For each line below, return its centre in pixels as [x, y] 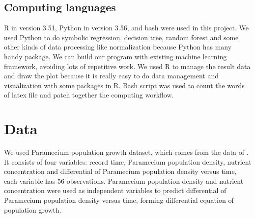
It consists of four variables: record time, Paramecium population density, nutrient [128, 161]
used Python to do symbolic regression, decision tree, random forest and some [121, 37]
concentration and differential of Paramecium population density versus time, [120, 171]
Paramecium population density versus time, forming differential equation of [119, 200]
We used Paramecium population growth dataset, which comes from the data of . [126, 152]
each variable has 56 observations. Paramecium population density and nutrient [124, 181]
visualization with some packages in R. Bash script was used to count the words [124, 85]
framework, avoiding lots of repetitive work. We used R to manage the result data [127, 66]
